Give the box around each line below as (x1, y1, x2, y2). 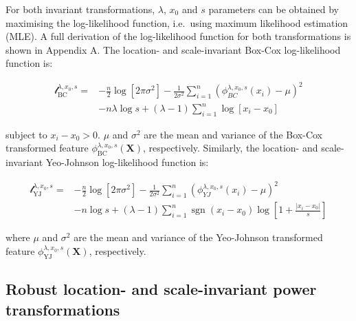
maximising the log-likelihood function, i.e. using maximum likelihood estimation (5, 15, 348, 30)
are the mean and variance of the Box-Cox (144, 127, 322, 141)
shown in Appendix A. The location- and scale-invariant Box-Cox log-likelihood (5, 42, 341, 56)
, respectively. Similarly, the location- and (142, 141, 318, 155)
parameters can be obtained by (208, 2, 339, 16)
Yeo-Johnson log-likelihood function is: (45, 155, 209, 169)
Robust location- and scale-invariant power (5, 278, 317, 300)
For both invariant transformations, (5, 2, 155, 16)
